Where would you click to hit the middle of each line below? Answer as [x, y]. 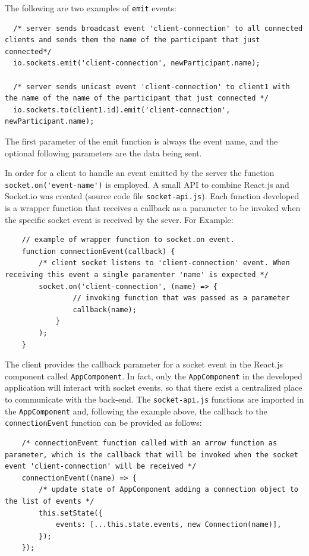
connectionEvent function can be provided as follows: [103, 423]
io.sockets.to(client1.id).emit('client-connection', [122, 110]
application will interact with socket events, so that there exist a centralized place [154, 387]
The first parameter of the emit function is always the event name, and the [141, 141]
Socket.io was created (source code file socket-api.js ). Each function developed [152, 196]
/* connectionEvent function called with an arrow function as [149, 443]
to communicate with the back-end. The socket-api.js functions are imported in [154, 399]
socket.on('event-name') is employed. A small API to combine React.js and [147, 184]
